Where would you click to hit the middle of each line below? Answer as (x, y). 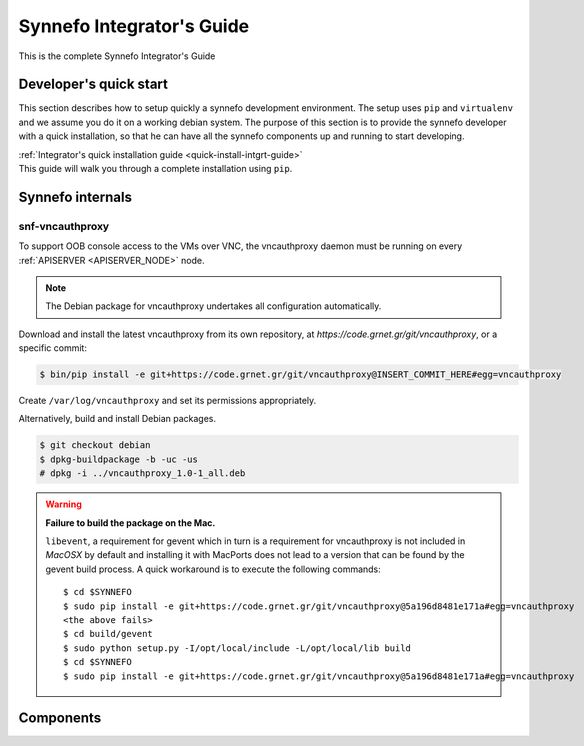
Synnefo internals (75, 196)
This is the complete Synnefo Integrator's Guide (117, 56)
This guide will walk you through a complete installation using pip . (155, 169)
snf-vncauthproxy (64, 226)
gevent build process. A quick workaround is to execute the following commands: (213, 569)
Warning (63, 504)
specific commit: (52, 348)
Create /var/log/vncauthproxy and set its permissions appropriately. (167, 401)
